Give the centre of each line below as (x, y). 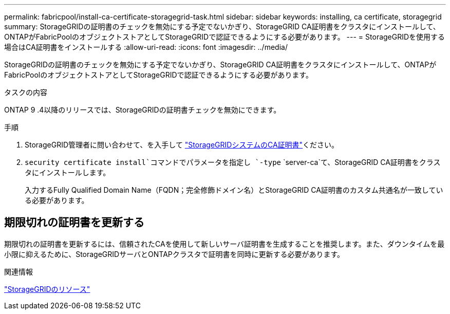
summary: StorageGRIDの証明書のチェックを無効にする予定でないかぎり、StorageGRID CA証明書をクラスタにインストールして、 (222, 26)
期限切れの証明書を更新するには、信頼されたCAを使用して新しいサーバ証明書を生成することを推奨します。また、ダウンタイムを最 (224, 244)
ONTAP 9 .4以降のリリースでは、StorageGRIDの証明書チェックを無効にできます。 (143, 110)
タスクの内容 (26, 92)
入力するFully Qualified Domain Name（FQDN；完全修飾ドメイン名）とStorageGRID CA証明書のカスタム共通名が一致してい (234, 190)
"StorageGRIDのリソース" (47, 289)
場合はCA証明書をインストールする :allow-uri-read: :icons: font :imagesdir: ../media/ (146, 47)
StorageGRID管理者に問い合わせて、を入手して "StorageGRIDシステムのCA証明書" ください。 (182, 145)
